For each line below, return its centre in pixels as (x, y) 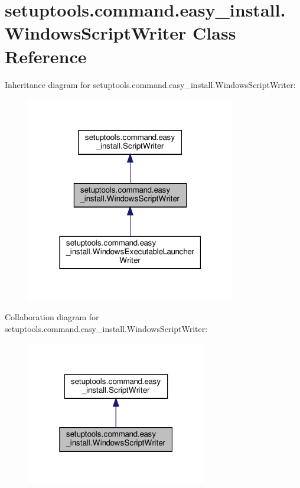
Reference (46, 56)
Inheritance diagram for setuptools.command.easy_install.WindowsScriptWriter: (150, 84)
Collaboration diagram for (52, 317)
